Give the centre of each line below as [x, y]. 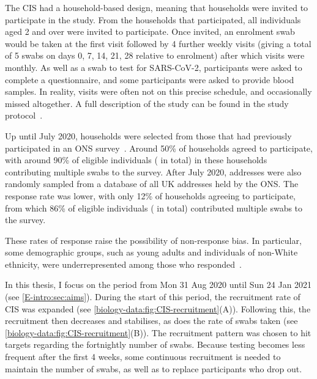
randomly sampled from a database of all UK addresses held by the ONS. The [152, 184]
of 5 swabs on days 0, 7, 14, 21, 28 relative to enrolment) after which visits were [155, 55]
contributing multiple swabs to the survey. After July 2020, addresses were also [153, 171]
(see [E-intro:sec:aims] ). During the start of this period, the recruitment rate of [153, 297]
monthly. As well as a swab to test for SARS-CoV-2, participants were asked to [154, 67]
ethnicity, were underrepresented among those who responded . [124, 264]
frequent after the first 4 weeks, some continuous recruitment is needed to [143, 357]
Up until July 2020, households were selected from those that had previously [148, 135]
